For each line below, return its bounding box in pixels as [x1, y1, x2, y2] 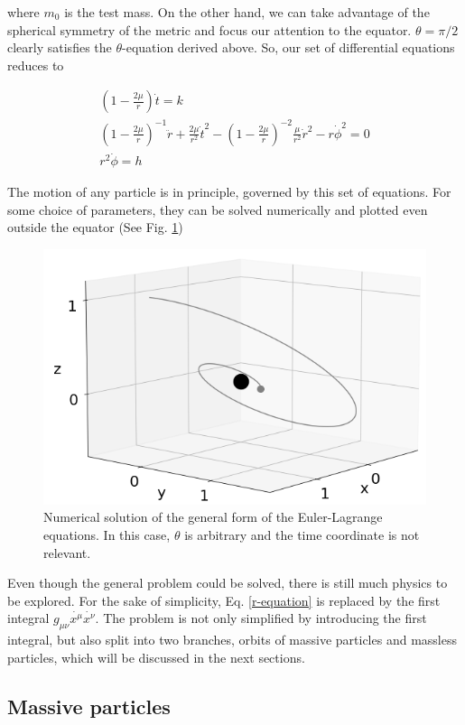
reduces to [7, 55, 64, 74]
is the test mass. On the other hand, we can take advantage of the [64, 3, 430, 21]
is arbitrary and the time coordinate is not [184, 525, 420, 544]
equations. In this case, [43, 525, 171, 544]
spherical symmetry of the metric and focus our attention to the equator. [7, 20, 412, 39]
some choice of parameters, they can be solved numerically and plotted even [7, 200, 428, 218]
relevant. [43, 543, 91, 562]
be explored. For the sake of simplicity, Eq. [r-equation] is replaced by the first [7, 590, 441, 609]
